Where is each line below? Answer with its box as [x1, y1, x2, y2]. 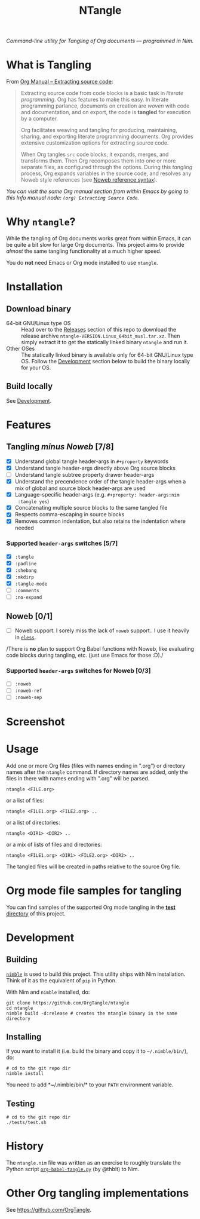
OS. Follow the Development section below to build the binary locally [21, 358, 190, 365]
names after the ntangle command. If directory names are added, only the [6, 768, 188, 776]
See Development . [6, 397, 52, 404]
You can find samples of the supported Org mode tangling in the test [6, 903, 176, 911]
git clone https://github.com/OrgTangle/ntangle [6, 1000, 130, 1006]
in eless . [14, 633, 36, 641]
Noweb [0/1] [6, 611, 53, 621]
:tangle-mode [14, 581, 48, 587]
